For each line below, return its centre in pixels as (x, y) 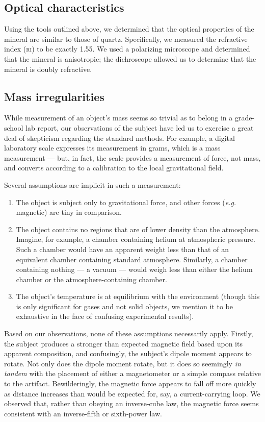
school (14, 127)
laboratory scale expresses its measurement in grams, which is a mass (112, 148)
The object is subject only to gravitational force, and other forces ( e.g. (126, 202)
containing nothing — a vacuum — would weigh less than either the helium (134, 269)
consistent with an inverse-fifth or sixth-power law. (83, 413)
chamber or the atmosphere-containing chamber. (91, 279)
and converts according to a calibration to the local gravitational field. (114, 168)
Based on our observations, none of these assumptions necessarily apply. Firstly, (129, 333)
